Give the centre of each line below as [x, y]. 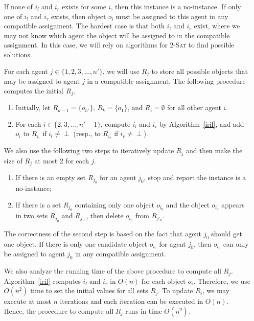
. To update [175, 290]
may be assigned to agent [42, 81]
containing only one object [115, 205]
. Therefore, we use [222, 281]
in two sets [32, 216]
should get [227, 233]
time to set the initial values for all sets [89, 290]
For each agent [26, 71]
